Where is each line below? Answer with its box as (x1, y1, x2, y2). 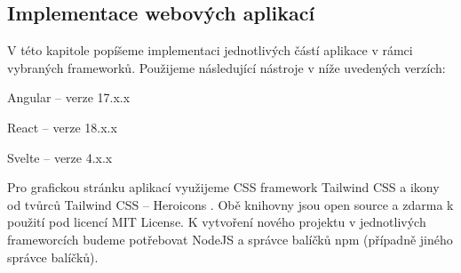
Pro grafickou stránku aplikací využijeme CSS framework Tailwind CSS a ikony (7, 178, 440, 197)
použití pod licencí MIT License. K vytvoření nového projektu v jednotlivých (7, 213, 426, 231)
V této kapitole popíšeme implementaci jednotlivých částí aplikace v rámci (7, 41, 413, 60)
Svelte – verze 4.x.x (7, 148, 113, 166)
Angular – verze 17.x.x (7, 88, 131, 107)
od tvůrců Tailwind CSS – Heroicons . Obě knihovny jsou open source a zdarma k (7, 195, 454, 213)
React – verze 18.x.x (7, 117, 117, 136)
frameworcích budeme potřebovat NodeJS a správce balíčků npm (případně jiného (7, 229, 453, 248)
